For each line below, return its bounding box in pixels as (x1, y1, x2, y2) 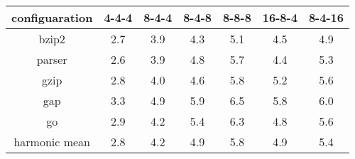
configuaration (11, 9, 93, 26)
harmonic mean (13, 133, 90, 150)
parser (36, 51, 67, 67)
